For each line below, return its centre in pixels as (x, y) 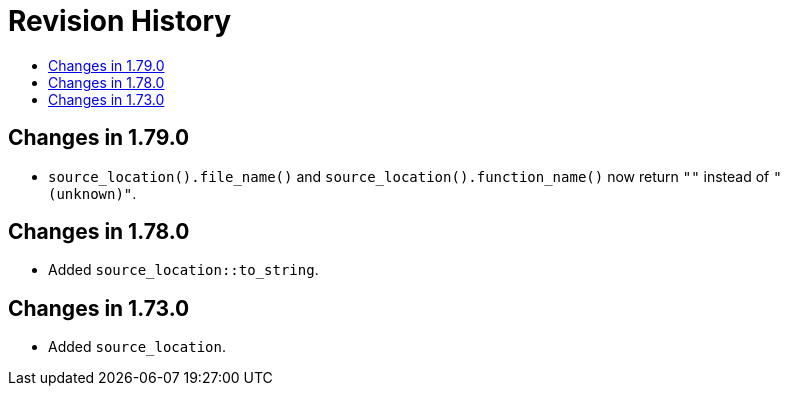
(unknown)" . (92, 193)
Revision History (120, 21)
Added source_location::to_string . (183, 270)
